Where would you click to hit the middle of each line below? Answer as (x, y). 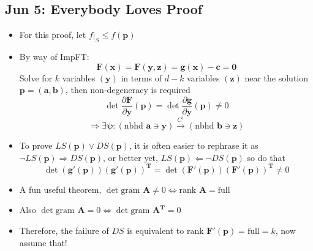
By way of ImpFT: (54, 56)
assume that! (43, 242)
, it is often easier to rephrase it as (194, 145)
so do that (266, 157)
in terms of (141, 77)
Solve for (36, 77)
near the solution (277, 77)
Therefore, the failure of (64, 230)
